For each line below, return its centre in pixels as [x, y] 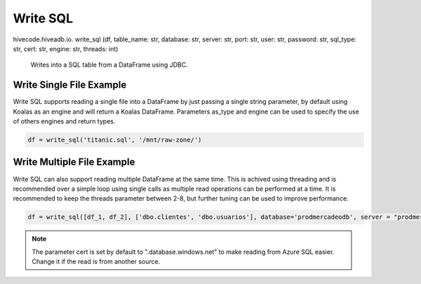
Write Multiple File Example [74, 162]
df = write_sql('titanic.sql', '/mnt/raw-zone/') [115, 140]
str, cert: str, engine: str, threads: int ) [66, 48]
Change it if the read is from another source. [96, 262]
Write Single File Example [70, 85]
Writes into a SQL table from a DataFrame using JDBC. [109, 65]
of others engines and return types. [64, 121]
